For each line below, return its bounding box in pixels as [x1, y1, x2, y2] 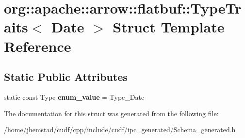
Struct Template [113, 17, 225, 37]
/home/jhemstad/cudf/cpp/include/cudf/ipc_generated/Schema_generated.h [4, 124, 236, 135]
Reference [4, 36, 71, 56]
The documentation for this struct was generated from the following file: [4, 108, 219, 118]
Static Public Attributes [4, 69, 128, 84]
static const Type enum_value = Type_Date [4, 92, 145, 102]
